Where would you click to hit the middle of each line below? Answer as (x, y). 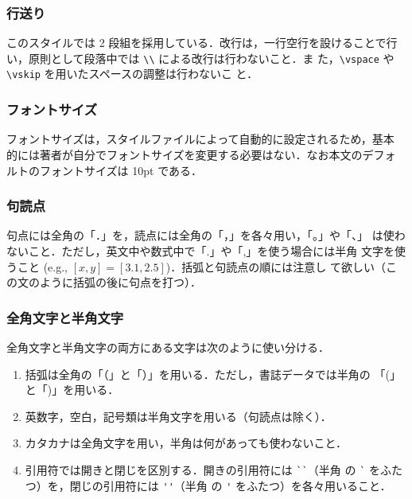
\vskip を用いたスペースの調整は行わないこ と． (132, 74)
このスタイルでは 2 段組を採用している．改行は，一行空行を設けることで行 (202, 43)
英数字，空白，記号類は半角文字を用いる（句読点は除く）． (178, 416)
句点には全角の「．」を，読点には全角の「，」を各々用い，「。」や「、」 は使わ (206, 235)
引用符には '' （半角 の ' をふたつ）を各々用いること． (247, 485)
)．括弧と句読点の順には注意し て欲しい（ (276, 266)
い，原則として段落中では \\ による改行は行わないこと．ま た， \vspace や (200, 58)
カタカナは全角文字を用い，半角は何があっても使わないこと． (186, 443)
